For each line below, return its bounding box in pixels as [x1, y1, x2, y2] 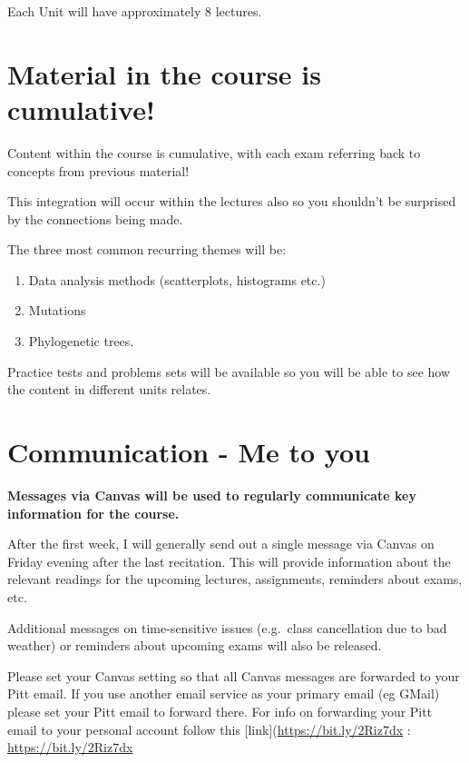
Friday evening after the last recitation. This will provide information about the [7, 551, 451, 570]
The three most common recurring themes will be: [7, 240, 287, 259]
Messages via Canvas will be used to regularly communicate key [7, 485, 416, 504]
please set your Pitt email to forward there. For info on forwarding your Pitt [7, 701, 433, 720]
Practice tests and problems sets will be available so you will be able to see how [7, 362, 451, 381]
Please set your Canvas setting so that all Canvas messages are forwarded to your [7, 666, 460, 685]
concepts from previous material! [7, 161, 190, 180]
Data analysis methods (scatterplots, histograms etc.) [28, 270, 326, 289]
